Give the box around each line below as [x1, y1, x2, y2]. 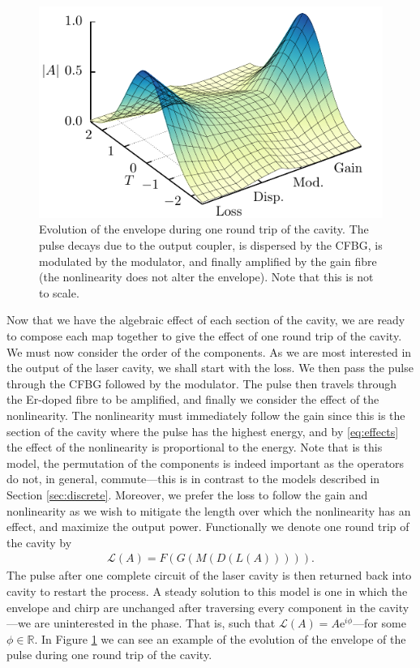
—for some [353, 614, 406, 632]
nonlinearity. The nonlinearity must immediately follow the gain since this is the [6, 406, 405, 423]
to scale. [39, 284, 79, 301]
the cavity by [6, 533, 72, 550]
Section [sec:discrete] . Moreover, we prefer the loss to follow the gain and [6, 486, 368, 503]
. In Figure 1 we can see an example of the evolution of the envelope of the [34, 630, 406, 647]
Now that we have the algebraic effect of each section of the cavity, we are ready [6, 311, 405, 328]
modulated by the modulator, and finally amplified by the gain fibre [39, 252, 377, 269]
